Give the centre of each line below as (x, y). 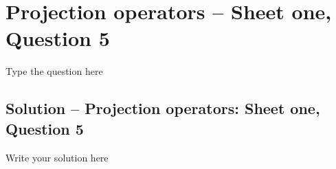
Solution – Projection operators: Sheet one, (163, 108)
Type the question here (54, 71)
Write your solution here (57, 157)
